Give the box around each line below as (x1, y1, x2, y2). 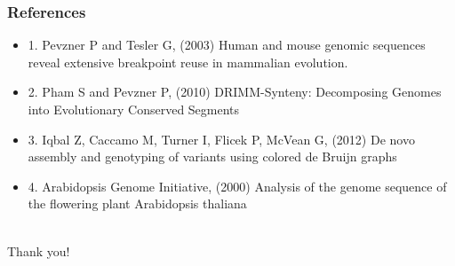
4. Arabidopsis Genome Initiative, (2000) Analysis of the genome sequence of (28, 176, 447, 195)
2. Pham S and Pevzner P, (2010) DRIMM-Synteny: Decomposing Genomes (28, 82, 442, 101)
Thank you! (7, 241, 70, 260)
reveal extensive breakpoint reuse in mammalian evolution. (28, 52, 348, 71)
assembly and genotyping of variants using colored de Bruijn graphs (28, 147, 397, 166)
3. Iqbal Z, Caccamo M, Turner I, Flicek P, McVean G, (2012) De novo (28, 129, 415, 148)
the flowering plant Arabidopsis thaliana (28, 194, 247, 213)
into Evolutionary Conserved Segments (28, 100, 240, 118)
